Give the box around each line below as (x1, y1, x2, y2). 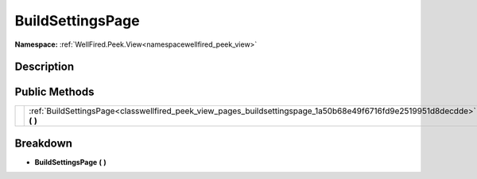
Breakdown (14, 136, 73, 150)
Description (14, 60, 75, 74)
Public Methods (14, 86, 95, 99)
